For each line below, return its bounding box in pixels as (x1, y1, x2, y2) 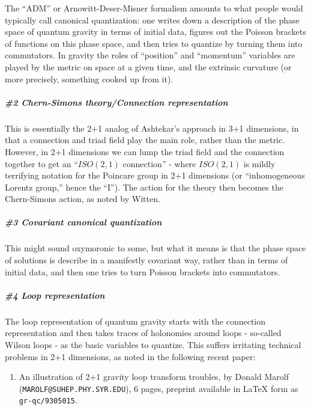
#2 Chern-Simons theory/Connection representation (5, 96, 228, 108)
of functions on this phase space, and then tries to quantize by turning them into (5, 37, 303, 49)
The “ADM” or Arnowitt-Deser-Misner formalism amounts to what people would (5, 2, 303, 14)
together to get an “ (5, 157, 78, 170)
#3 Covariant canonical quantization (5, 216, 162, 228)
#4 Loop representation (5, 289, 105, 301)
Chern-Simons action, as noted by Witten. (5, 192, 160, 205)
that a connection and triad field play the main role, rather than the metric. (5, 133, 285, 146)
